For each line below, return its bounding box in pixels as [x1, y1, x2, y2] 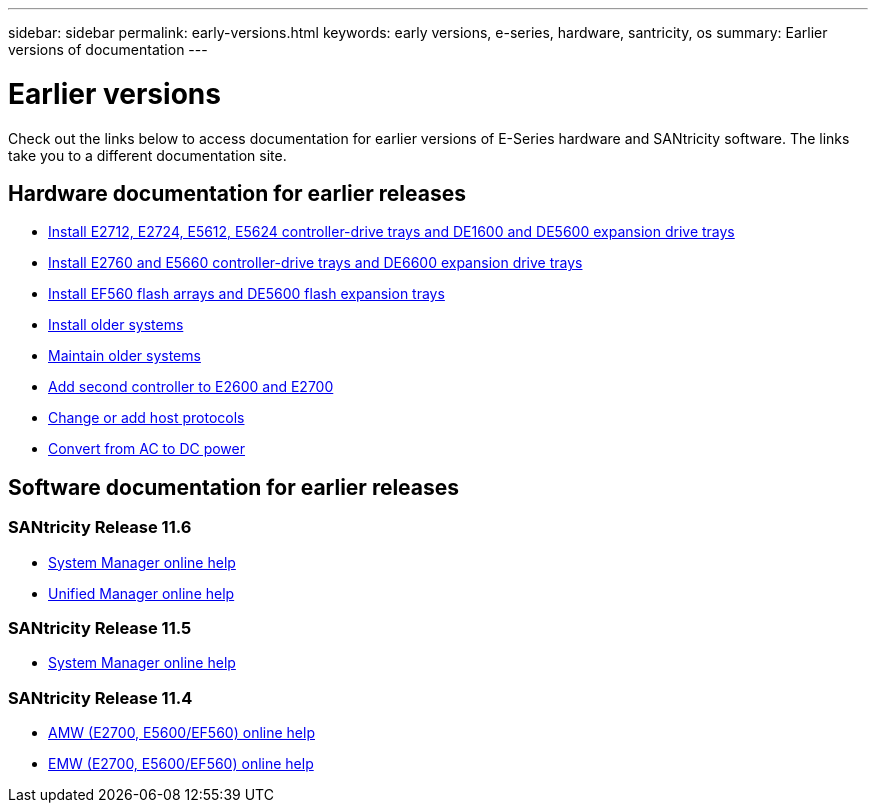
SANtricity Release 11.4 [8, 687, 193, 708]
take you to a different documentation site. [8, 146, 287, 164]
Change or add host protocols [48, 409, 245, 427]
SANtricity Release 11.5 [8, 617, 192, 638]
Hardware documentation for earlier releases [8, 180, 466, 206]
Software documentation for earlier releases [8, 474, 460, 500]
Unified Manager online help [48, 584, 235, 602]
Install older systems [48, 316, 184, 334]
